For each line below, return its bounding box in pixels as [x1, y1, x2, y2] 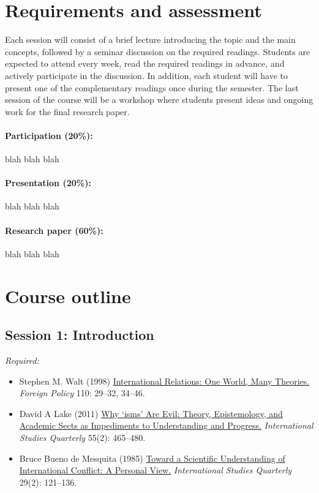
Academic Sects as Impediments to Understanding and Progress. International [19, 419, 313, 432]
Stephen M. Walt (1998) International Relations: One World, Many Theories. [19, 374, 310, 387]
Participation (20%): [5, 129, 93, 141]
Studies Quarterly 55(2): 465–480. [19, 431, 146, 443]
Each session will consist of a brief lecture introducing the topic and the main [5, 33, 296, 46]
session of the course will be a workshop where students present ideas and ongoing [5, 93, 313, 106]
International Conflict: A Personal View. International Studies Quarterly [19, 464, 292, 476]
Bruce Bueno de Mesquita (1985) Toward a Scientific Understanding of [19, 451, 285, 464]
